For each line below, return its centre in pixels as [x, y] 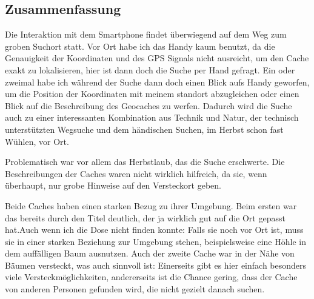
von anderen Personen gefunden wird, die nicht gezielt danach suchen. [135, 289]
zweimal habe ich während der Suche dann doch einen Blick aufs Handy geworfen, [157, 82]
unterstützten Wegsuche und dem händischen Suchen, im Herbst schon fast [144, 129]
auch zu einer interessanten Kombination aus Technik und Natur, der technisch [152, 117]
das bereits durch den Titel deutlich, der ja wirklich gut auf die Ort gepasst [145, 217]
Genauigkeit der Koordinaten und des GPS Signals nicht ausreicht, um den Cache [157, 58]
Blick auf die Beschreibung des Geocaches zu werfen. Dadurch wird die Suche [149, 105]
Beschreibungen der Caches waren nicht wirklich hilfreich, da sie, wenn [136, 173]
